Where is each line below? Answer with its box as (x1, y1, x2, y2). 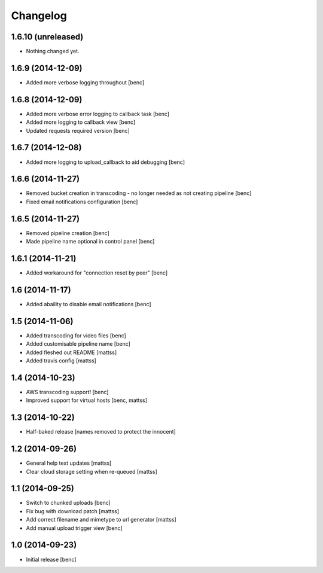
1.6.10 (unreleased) (11, 32, 84, 42)
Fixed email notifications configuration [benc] (26, 198, 138, 205)
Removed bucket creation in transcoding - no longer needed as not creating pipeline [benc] (26, 190, 252, 197)
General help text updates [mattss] (26, 459, 112, 467)
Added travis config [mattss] (26, 357, 97, 364)
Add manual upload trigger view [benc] (26, 524, 123, 532)
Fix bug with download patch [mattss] (26, 507, 120, 514)
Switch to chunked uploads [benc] (26, 499, 111, 507)
